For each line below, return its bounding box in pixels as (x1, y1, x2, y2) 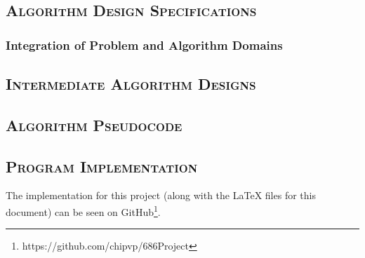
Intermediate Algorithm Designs (6, 73, 256, 95)
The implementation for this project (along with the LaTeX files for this (6, 188, 316, 203)
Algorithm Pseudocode (6, 114, 182, 135)
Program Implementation (6, 155, 198, 177)
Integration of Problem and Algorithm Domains (6, 36, 283, 53)
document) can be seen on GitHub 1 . (6, 202, 161, 219)
